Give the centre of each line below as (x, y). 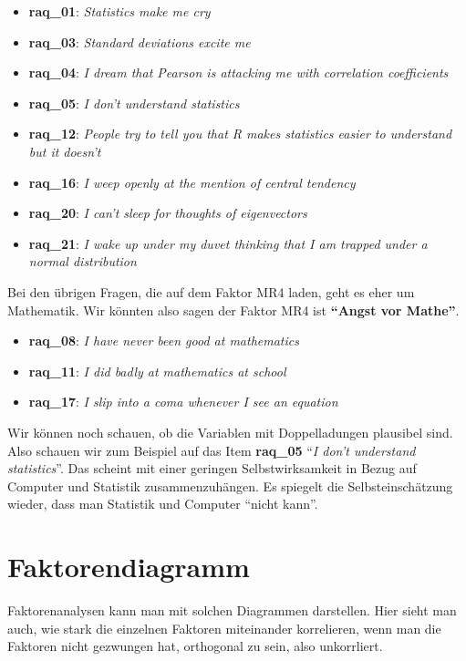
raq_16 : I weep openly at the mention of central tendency (192, 182)
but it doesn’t (65, 151)
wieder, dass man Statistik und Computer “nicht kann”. (163, 504)
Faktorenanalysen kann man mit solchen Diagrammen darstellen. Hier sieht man (232, 610)
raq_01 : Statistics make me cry (119, 11)
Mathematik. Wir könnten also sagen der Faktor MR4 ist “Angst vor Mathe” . (233, 310)
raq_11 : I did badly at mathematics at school (157, 371)
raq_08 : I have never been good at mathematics (164, 341)
